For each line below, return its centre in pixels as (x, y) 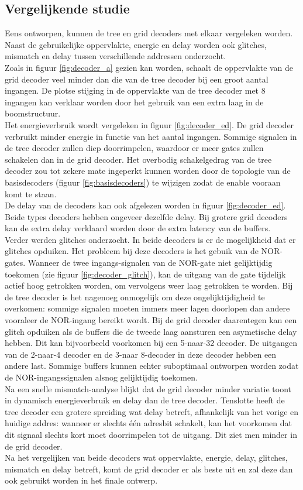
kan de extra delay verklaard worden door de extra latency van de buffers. (138, 228)
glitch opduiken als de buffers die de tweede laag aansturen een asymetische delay (151, 331)
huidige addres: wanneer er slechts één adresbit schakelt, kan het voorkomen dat (148, 423)
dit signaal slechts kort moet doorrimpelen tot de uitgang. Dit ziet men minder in (151, 434)
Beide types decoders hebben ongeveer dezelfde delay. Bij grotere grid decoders (146, 216)
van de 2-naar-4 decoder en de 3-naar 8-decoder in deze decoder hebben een (141, 354)
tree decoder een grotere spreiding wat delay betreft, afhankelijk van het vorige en (152, 411)
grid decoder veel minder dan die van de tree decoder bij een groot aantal (137, 79)
